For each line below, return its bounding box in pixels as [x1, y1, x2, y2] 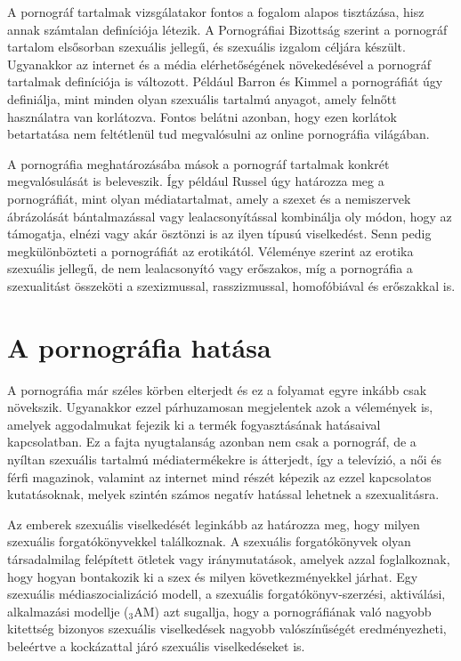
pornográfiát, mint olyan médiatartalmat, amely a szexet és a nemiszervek [7, 189, 411, 207]
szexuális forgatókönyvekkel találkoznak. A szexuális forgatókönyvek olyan [7, 532, 411, 551]
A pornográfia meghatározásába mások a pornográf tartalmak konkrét [7, 154, 390, 173]
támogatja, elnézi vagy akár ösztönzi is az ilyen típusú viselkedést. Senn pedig [7, 224, 432, 243]
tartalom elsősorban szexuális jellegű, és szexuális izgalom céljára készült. [7, 37, 406, 56]
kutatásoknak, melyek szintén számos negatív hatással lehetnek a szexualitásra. [7, 485, 440, 504]
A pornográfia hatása [7, 328, 271, 365]
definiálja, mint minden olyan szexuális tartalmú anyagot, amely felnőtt [7, 89, 397, 108]
